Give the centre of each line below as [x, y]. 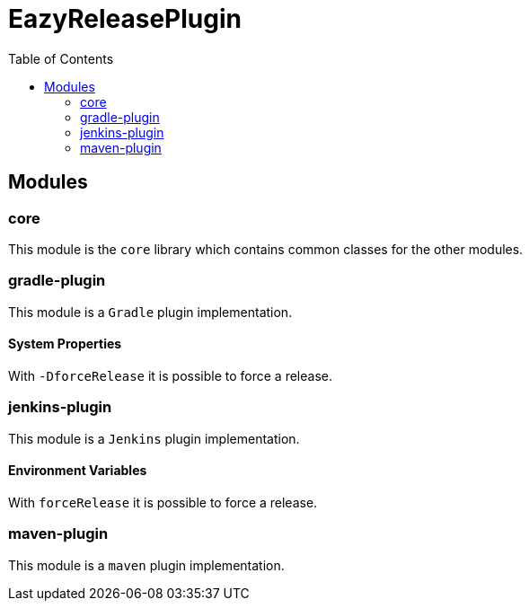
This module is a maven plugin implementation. [146, 565]
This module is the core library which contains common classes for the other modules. [266, 249]
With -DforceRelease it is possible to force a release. [170, 375]
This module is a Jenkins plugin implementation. [154, 438]
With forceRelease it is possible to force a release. [163, 502]
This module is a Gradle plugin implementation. [150, 312]
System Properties [65, 344]
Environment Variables [78, 471]
